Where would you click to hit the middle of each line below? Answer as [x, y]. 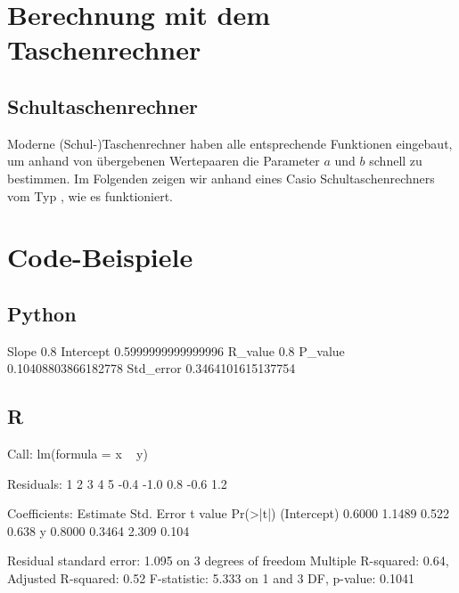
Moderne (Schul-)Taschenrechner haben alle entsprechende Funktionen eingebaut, [230, 143]
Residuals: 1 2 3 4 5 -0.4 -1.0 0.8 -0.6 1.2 [117, 483]
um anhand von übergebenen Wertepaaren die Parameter [164, 161]
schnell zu [396, 161]
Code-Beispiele [100, 257]
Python [42, 313]
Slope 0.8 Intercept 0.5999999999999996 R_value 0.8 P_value [176, 350]
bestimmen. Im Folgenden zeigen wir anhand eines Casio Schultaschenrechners [221, 178]
